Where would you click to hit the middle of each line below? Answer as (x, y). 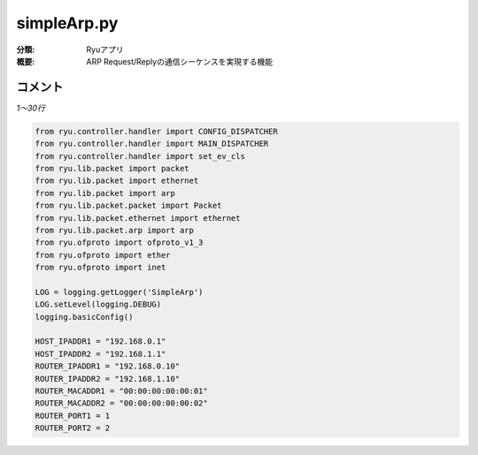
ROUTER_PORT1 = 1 (73, 416)
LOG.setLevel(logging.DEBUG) (98, 304)
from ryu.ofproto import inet (100, 268)
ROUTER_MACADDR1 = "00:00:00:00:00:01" (121, 391)
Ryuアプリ (105, 49)
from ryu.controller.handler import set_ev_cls (140, 156)
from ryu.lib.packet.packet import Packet (128, 206)
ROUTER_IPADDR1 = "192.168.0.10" (108, 366)
